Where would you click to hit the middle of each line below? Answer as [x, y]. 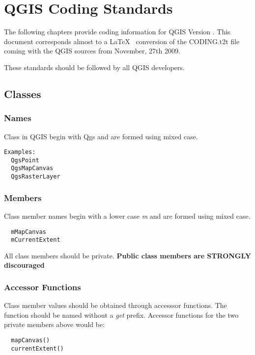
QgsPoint [25, 160]
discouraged [24, 265]
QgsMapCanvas [32, 168]
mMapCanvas [28, 232]
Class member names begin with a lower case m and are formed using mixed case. [127, 216]
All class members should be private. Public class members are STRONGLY [128, 255]
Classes [23, 93]
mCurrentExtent [36, 240]
